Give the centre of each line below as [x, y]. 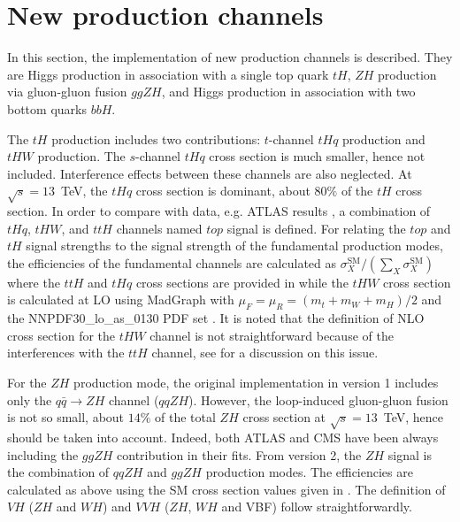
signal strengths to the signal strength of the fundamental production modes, [234, 246]
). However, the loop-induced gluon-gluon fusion [318, 399]
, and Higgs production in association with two [288, 92]
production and [384, 138]
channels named [159, 228]
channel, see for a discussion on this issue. [265, 353]
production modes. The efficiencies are [309, 472]
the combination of [58, 472]
